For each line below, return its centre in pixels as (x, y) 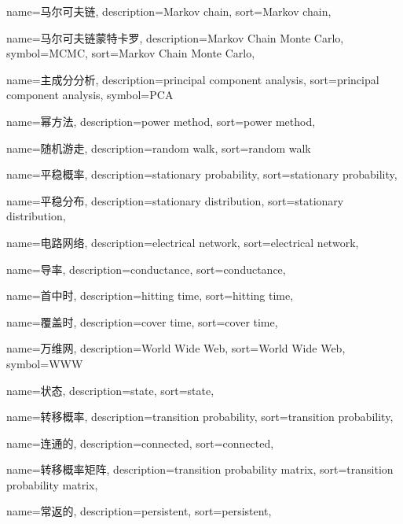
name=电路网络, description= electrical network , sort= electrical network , (183, 242)
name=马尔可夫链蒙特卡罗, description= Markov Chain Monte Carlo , (175, 37)
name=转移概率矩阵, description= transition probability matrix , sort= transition (200, 469)
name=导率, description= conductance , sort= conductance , (146, 269)
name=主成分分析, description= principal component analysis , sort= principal (193, 79)
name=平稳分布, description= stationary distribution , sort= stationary (175, 200)
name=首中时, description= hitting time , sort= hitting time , (150, 295)
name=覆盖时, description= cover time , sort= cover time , (142, 321)
